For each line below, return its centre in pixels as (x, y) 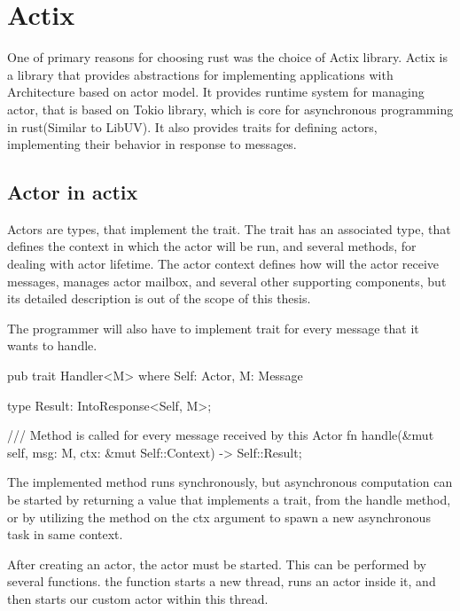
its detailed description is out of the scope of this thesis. (159, 298)
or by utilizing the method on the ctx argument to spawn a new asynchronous (219, 517)
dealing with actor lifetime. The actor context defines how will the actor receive (223, 264)
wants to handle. (52, 345)
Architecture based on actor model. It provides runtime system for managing (216, 92)
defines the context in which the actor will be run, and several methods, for (212, 246)
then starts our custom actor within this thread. (138, 598)
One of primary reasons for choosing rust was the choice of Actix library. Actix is (227, 57)
